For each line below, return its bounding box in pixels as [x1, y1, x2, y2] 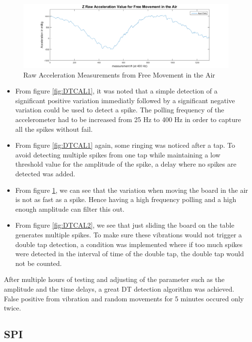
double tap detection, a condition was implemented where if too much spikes [15, 239, 243, 249]
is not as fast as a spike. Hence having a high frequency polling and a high [15, 194, 236, 204]
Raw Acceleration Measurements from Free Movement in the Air [23, 69, 215, 79]
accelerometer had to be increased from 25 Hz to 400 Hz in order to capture [15, 114, 241, 124]
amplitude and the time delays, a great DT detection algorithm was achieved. [4, 283, 235, 294]
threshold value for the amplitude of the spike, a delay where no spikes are [15, 159, 236, 169]
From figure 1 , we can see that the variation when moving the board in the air [15, 185, 248, 195]
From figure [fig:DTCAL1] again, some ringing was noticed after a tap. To [15, 140, 235, 150]
